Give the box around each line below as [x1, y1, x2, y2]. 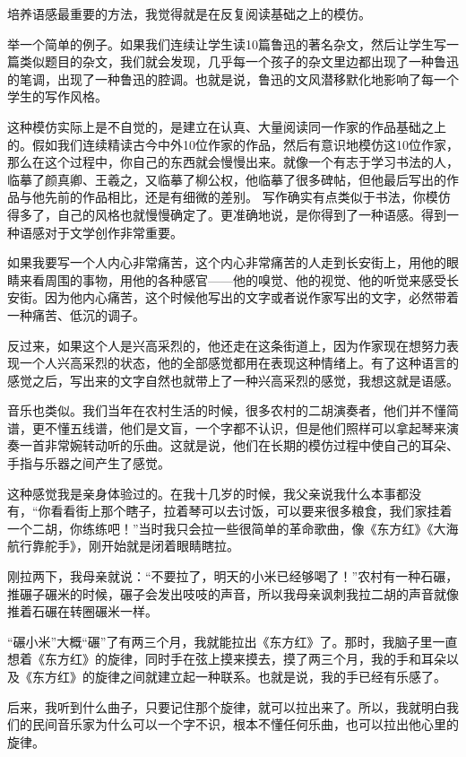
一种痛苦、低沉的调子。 [7, 305, 145, 324]
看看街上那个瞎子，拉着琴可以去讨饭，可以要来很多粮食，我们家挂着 [50, 501, 453, 520]
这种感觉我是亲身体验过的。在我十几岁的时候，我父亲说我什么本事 [7, 483, 396, 502]
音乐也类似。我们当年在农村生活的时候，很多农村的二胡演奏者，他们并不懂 [7, 401, 446, 420]
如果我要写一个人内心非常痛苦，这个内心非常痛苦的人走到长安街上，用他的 [7, 253, 446, 272]
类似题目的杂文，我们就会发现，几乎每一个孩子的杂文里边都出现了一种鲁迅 [19, 52, 459, 71]
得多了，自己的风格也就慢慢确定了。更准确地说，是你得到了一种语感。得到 [7, 204, 446, 223]
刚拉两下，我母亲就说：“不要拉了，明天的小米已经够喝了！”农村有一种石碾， [7, 567, 459, 586]
